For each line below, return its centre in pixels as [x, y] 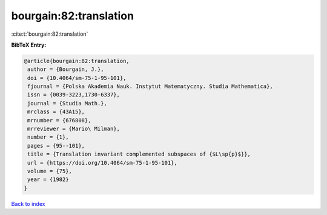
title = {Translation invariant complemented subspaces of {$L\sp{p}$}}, [139, 154]
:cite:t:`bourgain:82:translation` [50, 34]
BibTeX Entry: [29, 45]
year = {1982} [48, 180]
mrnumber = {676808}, [59, 120]
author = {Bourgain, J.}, [66, 69]
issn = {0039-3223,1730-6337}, [74, 95]
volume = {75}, [50, 171]
